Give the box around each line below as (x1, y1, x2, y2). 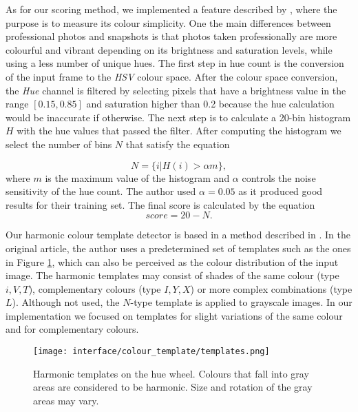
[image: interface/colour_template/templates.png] (33, 347, 270, 357)
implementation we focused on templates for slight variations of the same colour (6, 308, 343, 322)
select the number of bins (6, 136, 112, 151)
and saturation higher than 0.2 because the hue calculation (86, 96, 335, 111)
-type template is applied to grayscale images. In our (130, 295, 352, 309)
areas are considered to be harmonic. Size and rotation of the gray (33, 380, 313, 394)
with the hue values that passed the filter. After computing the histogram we (17, 123, 341, 138)
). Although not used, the (12, 295, 120, 309)
